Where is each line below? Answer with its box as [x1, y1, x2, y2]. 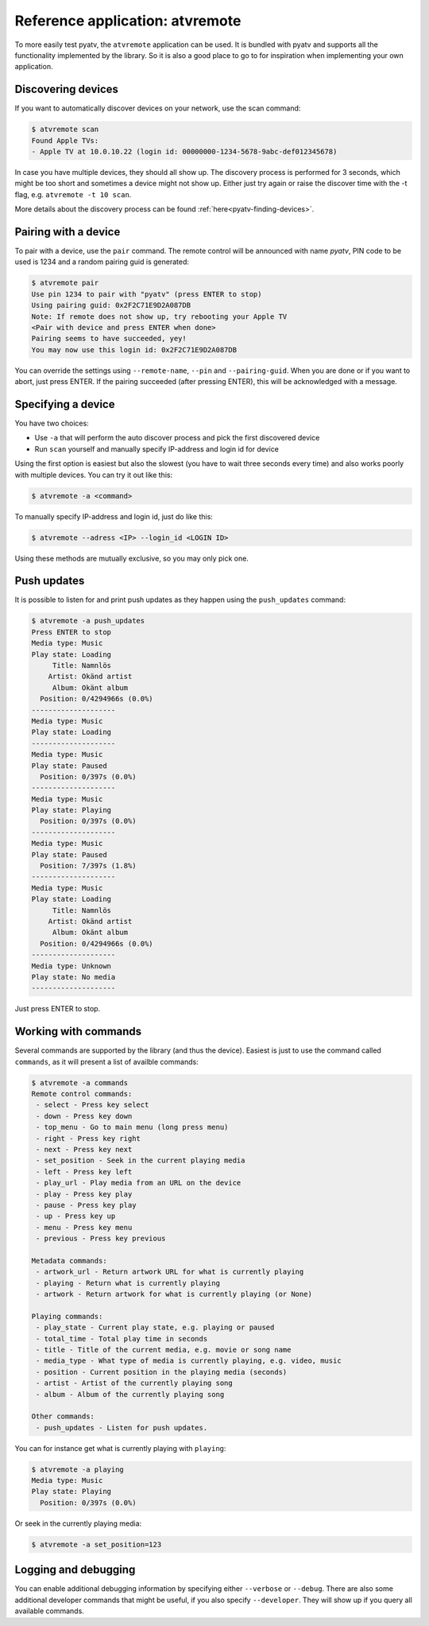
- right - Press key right [36, 1134, 141, 1143]
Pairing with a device [14, 225, 121, 239]
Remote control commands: [31, 1089, 133, 1098]
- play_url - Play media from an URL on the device [36, 1178, 242, 1188]
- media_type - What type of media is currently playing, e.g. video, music [36, 1356, 342, 1365]
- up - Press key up [36, 1212, 116, 1220]
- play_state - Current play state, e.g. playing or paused [36, 1323, 275, 1332]
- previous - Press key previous [36, 1234, 166, 1244]
